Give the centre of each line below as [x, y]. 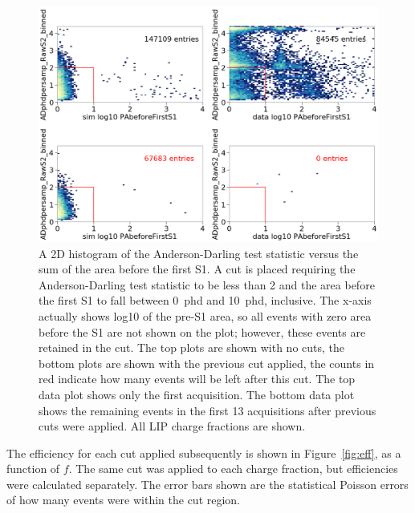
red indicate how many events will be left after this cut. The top [197, 379]
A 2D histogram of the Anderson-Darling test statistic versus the [199, 253]
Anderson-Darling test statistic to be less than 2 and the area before [207, 284]
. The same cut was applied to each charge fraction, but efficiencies [233, 469]
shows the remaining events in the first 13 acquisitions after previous [207, 410]
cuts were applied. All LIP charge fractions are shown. [172, 426]
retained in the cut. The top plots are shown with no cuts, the [192, 347]
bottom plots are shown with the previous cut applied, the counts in [207, 363]
